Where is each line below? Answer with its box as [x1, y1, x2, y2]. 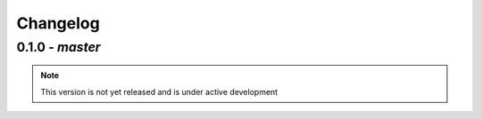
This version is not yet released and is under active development [40, 86, 278, 97]
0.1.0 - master [16, 39, 101, 55]
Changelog [16, 13, 100, 33]
